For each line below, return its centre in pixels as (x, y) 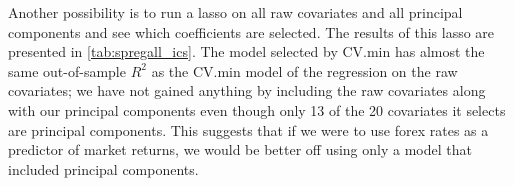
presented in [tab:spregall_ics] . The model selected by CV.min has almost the (246, 51)
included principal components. (103, 168)
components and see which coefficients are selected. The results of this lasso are (251, 31)
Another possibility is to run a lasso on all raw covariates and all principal (235, 12)
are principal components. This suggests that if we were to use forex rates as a (248, 129)
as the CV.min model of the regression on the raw (304, 70)
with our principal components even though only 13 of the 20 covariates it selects (257, 109)
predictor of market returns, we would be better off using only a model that (240, 149)
